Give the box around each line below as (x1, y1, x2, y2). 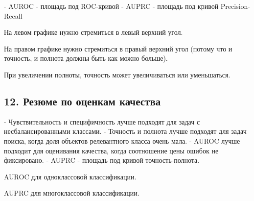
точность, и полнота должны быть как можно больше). (4, 53, 168, 63)
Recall (4, 10, 23, 21)
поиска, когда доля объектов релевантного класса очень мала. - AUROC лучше (4, 135, 240, 146)
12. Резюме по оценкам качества (4, 93, 161, 108)
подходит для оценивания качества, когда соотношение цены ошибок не (4, 145, 219, 155)
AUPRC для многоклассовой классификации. (4, 188, 139, 198)
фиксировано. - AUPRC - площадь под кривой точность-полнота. (4, 155, 200, 165)
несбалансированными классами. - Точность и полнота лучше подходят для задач (4, 126, 247, 136)
